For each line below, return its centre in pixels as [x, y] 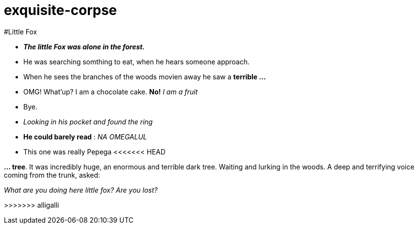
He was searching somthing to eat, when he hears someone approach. [137, 61]
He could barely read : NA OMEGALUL [85, 137]
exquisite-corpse [60, 10]
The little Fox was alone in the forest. [84, 46]
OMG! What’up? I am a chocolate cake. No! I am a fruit [110, 91]
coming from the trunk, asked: [52, 175]
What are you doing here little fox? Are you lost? [81, 190]
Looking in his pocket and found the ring [88, 122]
